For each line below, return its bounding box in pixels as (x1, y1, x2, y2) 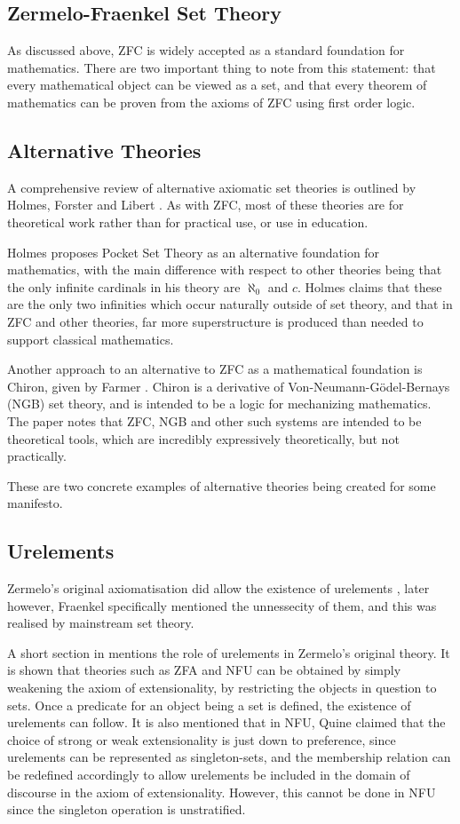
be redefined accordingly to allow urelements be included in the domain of (7, 765, 410, 784)
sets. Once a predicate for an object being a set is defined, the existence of (7, 695, 411, 714)
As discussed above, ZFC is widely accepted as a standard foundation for (7, 41, 405, 59)
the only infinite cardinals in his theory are (7, 277, 241, 296)
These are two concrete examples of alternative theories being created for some (7, 476, 436, 495)
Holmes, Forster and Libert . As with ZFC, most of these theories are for (7, 195, 404, 214)
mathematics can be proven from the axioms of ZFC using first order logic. (7, 92, 416, 111)
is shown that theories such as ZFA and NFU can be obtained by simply (7, 661, 401, 679)
